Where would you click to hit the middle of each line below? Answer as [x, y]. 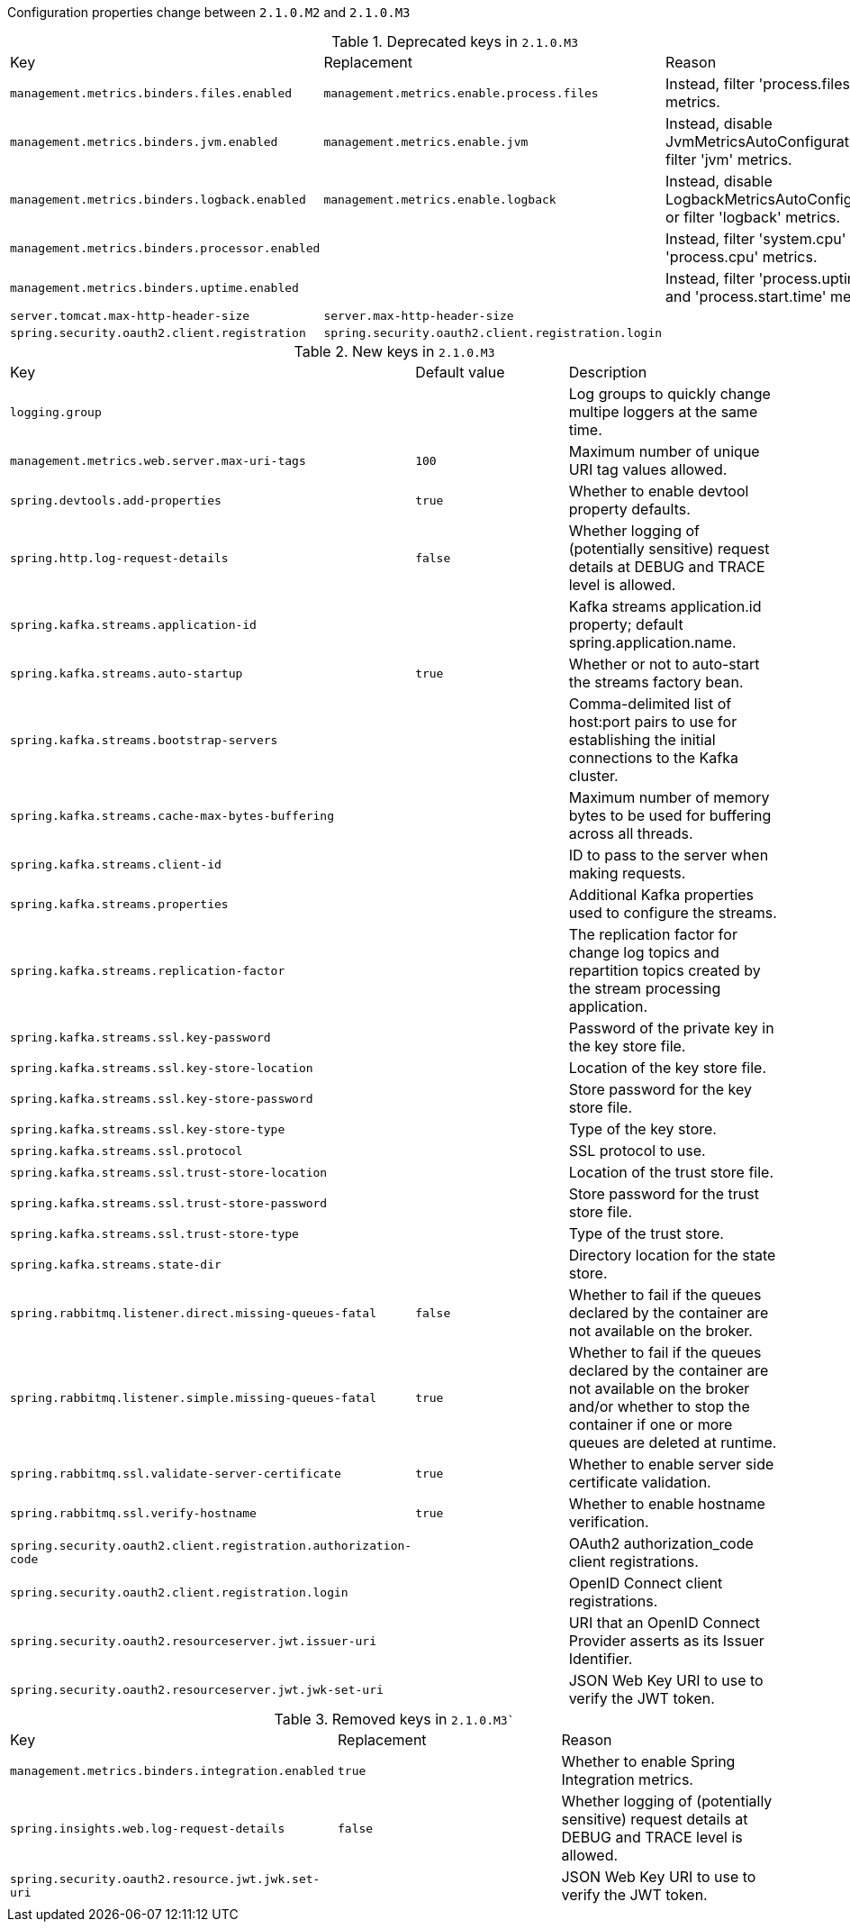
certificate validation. [640, 1482]
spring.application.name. [652, 642]
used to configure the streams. [673, 913]
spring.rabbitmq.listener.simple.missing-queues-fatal [193, 1397]
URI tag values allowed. [648, 469]
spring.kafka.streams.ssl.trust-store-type [154, 1233]
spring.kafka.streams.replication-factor [148, 970]
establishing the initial [642, 740]
